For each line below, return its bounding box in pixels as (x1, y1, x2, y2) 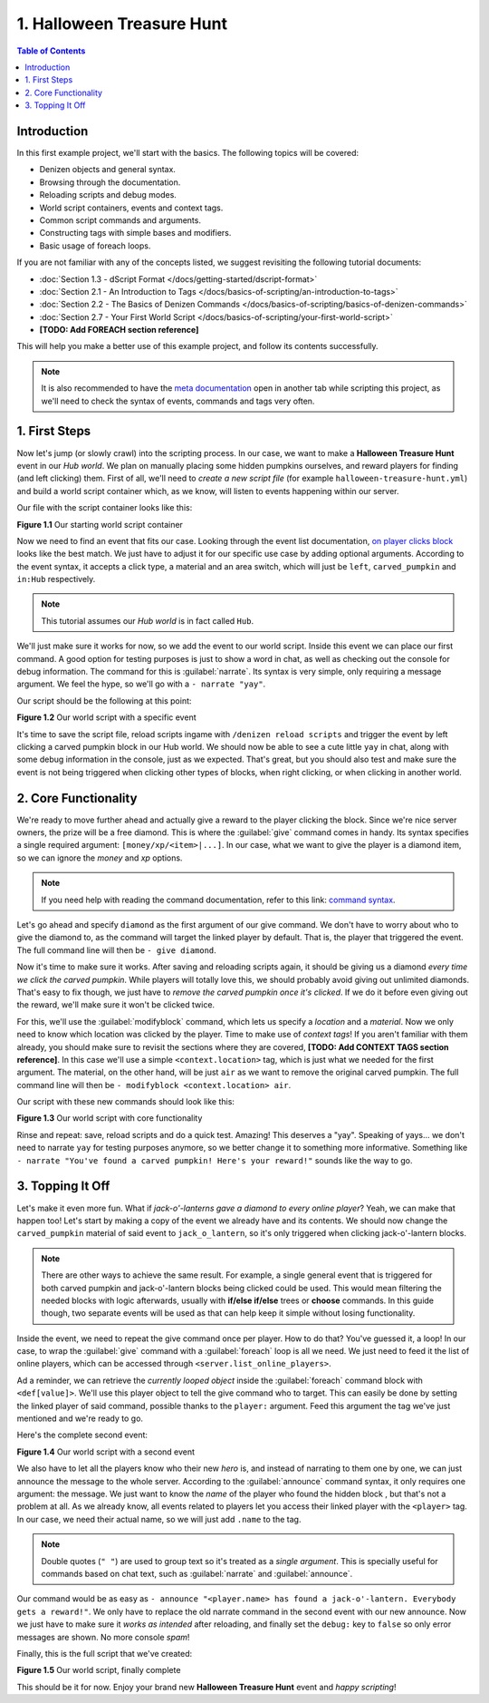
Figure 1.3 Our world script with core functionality (16, 1113, 203, 1124)
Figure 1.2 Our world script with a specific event (16, 712, 197, 723)
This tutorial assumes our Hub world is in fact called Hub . (41, 615, 254, 626)
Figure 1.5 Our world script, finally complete (16, 1665, 181, 1676)
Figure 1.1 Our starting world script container (16, 519, 183, 530)
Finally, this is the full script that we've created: (16, 1648, 193, 1659)
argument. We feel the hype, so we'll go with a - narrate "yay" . (16, 678, 266, 689)
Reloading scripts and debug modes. (39, 190, 177, 200)
